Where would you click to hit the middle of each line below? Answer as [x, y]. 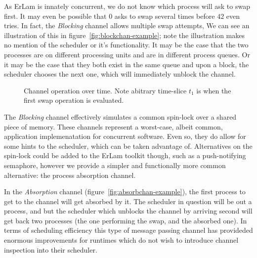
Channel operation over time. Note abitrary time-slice [105, 90]
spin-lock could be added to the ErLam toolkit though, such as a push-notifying [125, 155]
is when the [214, 90]
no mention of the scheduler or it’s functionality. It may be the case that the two [126, 45]
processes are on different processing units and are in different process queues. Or [127, 54]
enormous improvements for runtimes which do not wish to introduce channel [121, 240]
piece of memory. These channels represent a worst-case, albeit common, [113, 126]
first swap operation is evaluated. [74, 100]
